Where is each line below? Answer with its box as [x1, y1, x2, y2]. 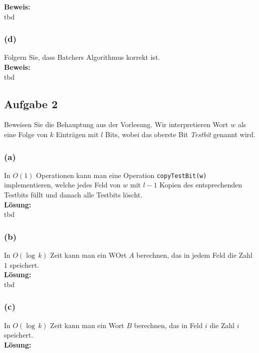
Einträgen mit [55, 129, 99, 139]
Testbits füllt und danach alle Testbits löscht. [4, 189, 143, 200]
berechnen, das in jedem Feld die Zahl [136, 250, 253, 260]
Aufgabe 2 [4, 96, 58, 111]
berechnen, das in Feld [134, 320, 203, 330]
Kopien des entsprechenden [159, 179, 243, 190]
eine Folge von [4, 129, 48, 139]
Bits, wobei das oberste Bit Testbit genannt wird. [105, 129, 256, 139]
